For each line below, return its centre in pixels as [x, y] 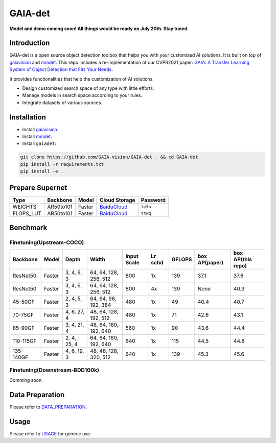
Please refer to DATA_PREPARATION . [48, 407]
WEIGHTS [25, 207]
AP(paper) [211, 262]
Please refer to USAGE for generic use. [50, 434]
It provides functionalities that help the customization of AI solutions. [82, 79]
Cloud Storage [118, 200]
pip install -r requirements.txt [62, 164]
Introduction [30, 43]
